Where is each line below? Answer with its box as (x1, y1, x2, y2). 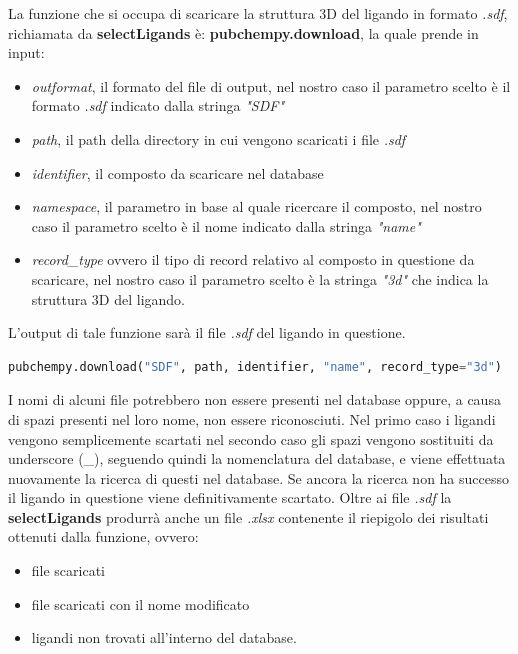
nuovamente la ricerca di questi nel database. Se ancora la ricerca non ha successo (8, 467, 510, 488)
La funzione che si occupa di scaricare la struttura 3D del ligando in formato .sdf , (8, 3, 508, 23)
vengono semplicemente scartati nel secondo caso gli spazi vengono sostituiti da (8, 428, 494, 449)
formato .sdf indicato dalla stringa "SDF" (31, 95, 284, 116)
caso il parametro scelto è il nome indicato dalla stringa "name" (31, 215, 421, 236)
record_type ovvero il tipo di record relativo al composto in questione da (31, 249, 475, 270)
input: (8, 42, 45, 63)
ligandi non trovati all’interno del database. (31, 627, 297, 648)
